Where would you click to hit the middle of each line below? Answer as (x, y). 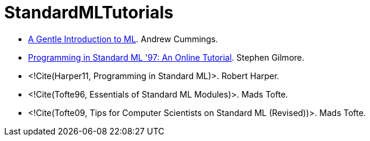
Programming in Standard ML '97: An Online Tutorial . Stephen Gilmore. (166, 57)
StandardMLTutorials (89, 12)
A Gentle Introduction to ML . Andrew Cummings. (123, 39)
